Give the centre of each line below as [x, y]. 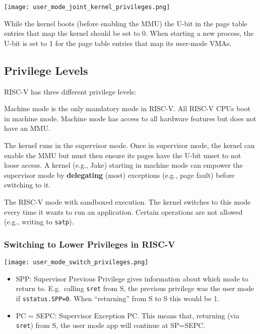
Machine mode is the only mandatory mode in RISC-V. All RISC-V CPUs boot [127, 108]
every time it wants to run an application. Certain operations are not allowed [123, 211]
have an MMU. [27, 128]
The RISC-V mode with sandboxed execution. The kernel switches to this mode [127, 201]
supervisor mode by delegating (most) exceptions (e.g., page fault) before [119, 175]
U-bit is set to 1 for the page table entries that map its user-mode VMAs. [118, 43]
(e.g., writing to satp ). [39, 222]
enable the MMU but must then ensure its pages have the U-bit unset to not [123, 155]
